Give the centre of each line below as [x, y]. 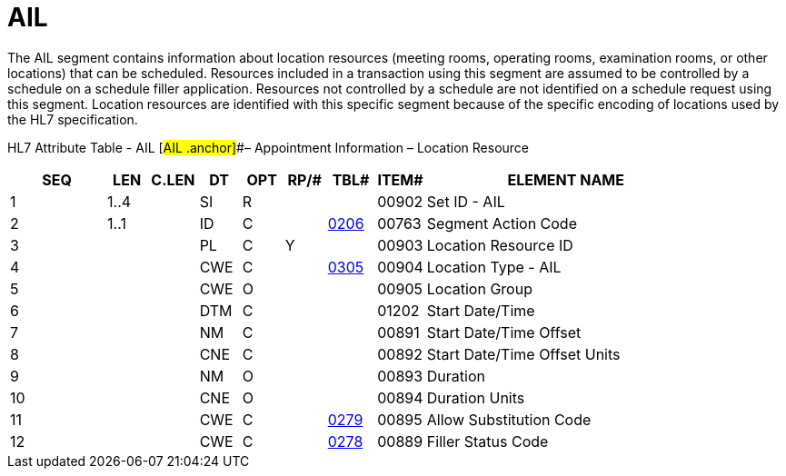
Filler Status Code [488, 441]
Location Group [479, 288]
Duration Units [476, 397]
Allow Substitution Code [509, 419]
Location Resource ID [500, 245]
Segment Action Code [502, 223]
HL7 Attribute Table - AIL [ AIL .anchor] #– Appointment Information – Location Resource [268, 147]
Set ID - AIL [466, 201]
